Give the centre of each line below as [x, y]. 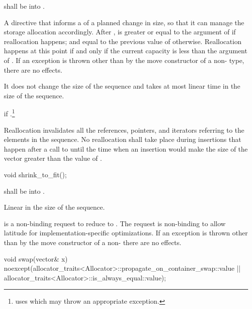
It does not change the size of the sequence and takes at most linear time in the [122, 86]
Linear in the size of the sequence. [55, 207]
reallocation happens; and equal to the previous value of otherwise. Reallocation [123, 41]
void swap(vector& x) [36, 258]
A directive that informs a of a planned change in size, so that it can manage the [124, 22]
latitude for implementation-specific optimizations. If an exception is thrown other [126, 233]
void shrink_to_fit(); [35, 174]
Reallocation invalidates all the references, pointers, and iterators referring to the [124, 130]
